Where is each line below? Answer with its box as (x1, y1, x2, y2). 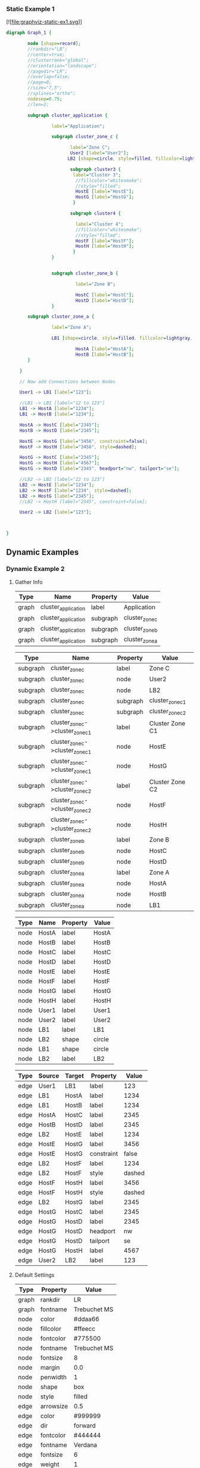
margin (40, 1364, 60, 1372)
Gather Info (14, 578, 43, 585)
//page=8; (27, 79, 52, 85)
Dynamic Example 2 (6, 565, 65, 573)
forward (73, 1422, 96, 1430)
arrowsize (40, 1402, 68, 1411)
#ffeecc (73, 1325, 96, 1333)
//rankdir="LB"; (27, 46, 68, 52)
